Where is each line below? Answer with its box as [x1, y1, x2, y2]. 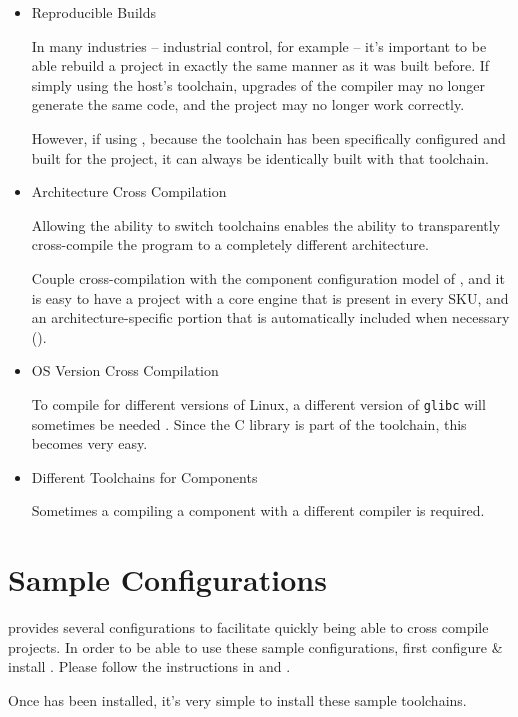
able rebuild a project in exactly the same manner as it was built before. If [31, 55, 490, 76]
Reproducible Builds [31, 2, 156, 22]
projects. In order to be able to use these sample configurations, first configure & [8, 636, 503, 657]
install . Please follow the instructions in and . [8, 656, 291, 677]
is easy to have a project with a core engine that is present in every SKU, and [31, 287, 509, 308]
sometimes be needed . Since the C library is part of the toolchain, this [31, 413, 467, 434]
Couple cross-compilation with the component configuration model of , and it [31, 267, 505, 288]
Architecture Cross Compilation [31, 181, 227, 202]
